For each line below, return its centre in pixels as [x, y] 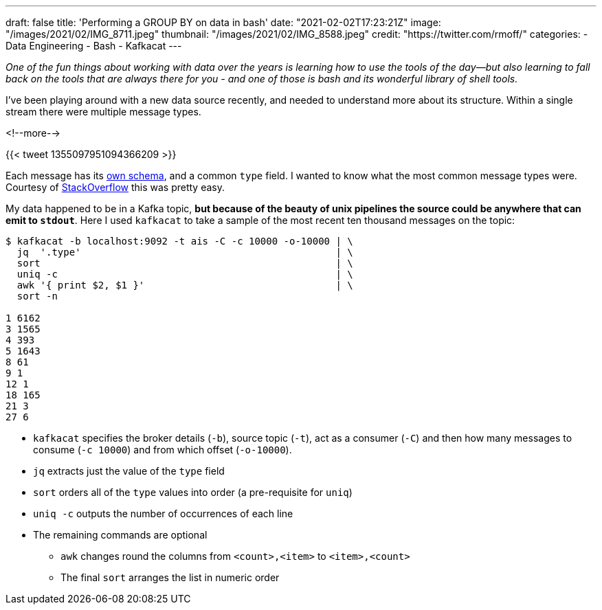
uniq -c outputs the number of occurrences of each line [163, 513]
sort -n [37, 296]
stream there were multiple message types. [103, 112]
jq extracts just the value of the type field [129, 471]
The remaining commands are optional [120, 535]
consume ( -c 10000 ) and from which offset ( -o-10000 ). [163, 450]
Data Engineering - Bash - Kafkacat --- [94, 46]
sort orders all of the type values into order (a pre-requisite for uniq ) [193, 492]
